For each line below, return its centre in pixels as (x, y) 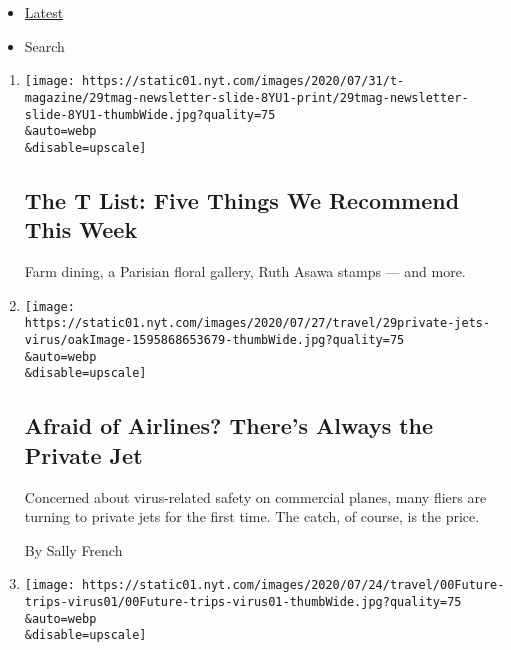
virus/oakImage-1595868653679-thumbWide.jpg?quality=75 (214, 339)
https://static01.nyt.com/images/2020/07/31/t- (243, 81)
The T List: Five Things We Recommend (242, 199)
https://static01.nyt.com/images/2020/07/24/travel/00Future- (293, 585)
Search (44, 45)
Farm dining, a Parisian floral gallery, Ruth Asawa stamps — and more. (245, 271)
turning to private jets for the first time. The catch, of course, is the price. (252, 516)
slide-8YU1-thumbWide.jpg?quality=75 (150, 114)
